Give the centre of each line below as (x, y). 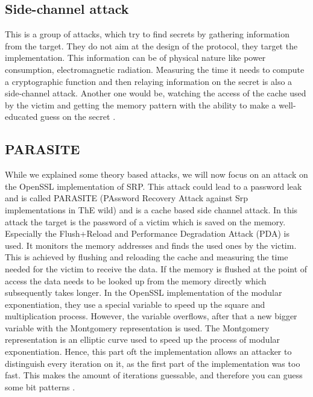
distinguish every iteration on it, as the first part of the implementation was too (153, 363)
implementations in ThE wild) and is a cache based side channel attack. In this (151, 209)
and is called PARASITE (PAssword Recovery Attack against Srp (127, 198)
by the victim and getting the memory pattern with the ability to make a (141, 105)
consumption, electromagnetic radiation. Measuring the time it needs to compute (155, 69)
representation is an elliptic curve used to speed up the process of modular (143, 339)
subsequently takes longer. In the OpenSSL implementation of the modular (144, 292)
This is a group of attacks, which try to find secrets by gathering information (147, 34)
